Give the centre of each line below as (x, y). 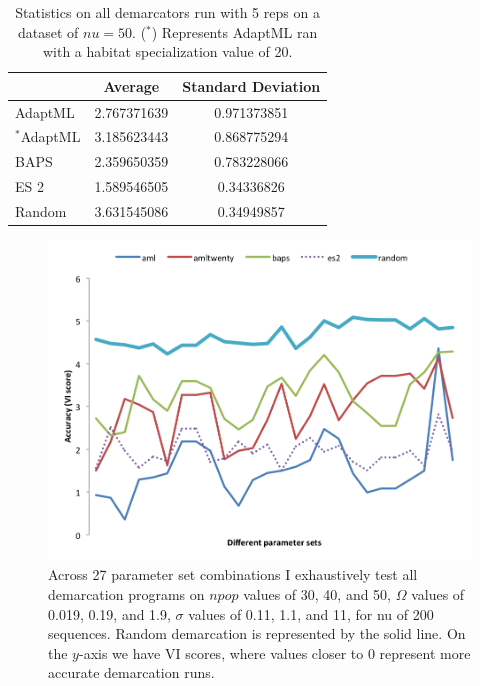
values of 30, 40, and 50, (317, 594)
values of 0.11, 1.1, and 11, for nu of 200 (311, 613)
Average (131, 85)
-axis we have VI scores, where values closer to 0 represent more (274, 652)
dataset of (48, 31)
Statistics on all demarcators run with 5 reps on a (167, 12)
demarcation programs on (126, 594)
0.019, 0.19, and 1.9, (109, 613)
